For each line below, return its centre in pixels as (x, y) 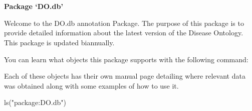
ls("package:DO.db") (35, 102)
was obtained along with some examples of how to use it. (91, 85)
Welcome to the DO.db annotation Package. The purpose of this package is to (124, 23)
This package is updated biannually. (59, 42)
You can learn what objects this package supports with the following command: (126, 59)
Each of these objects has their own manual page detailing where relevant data (125, 76)
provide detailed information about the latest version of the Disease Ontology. (124, 33)
